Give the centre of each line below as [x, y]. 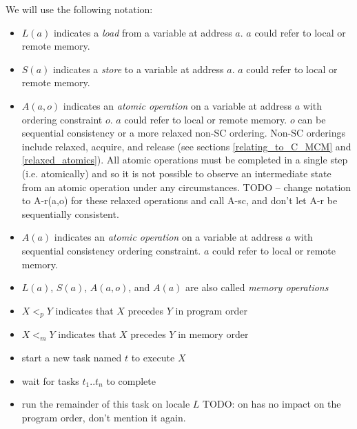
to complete [131, 380]
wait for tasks [50, 380]
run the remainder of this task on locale [106, 404]
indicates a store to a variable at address [138, 69]
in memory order [213, 334]
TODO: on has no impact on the [272, 404]
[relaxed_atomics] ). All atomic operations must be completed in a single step [185, 160]
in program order [211, 310]
